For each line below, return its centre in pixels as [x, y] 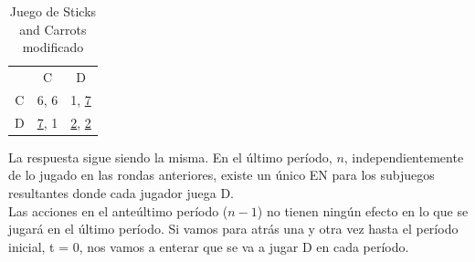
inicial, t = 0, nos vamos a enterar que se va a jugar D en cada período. [209, 246]
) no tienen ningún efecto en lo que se [363, 210]
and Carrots [53, 29]
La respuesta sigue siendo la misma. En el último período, [170, 157]
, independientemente [404, 157]
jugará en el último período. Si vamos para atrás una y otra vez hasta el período [233, 229]
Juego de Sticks [53, 11]
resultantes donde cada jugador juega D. [121, 193]
